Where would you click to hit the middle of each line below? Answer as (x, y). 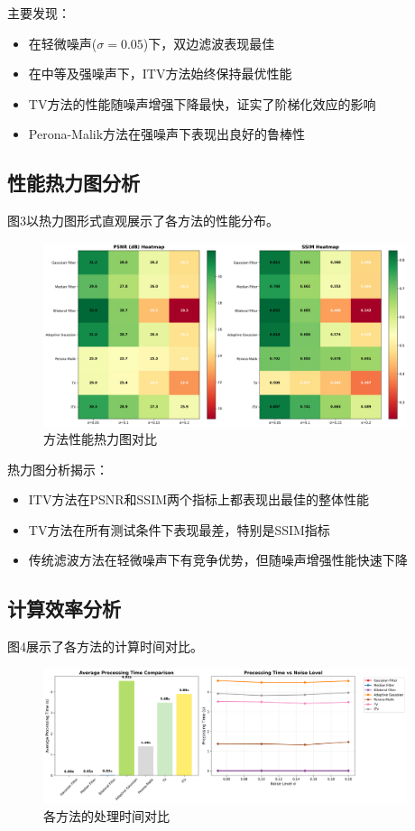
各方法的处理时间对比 (106, 815)
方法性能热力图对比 (100, 439)
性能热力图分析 (74, 183)
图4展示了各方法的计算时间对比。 (105, 646)
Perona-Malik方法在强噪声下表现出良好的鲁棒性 (167, 134)
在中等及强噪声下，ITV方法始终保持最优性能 (160, 74)
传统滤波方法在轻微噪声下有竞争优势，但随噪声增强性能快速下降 (218, 560)
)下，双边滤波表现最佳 (209, 43)
